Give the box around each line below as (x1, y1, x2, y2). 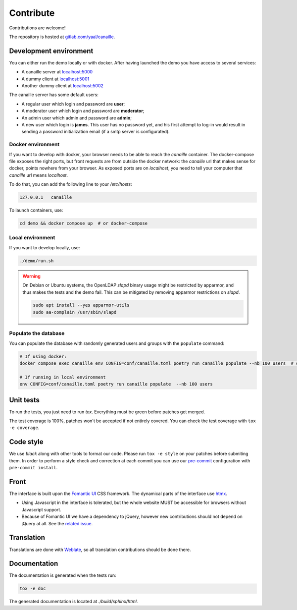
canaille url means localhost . (9, 172, 68, 178)
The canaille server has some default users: (9, 92, 99, 98)
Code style (9, 438, 44, 446)
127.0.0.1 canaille (19, 195, 72, 200)
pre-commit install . (9, 465, 58, 471)
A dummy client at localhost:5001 (21, 76, 90, 82)
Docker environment (9, 141, 60, 148)
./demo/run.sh (19, 258, 54, 264)
